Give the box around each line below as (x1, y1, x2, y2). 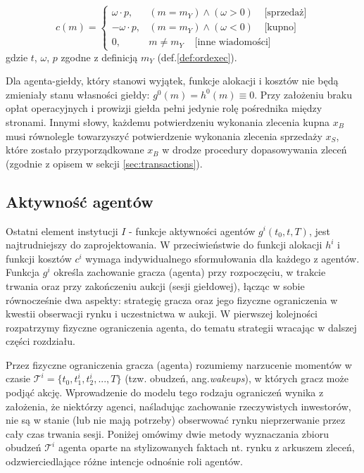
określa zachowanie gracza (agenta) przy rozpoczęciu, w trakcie (54, 265, 326, 279)
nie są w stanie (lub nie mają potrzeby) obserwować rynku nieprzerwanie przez (6, 412, 346, 427)
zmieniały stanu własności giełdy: (6, 87, 150, 101)
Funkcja (6, 265, 40, 279)
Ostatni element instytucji (6, 223, 118, 238)
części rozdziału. (6, 334, 75, 348)
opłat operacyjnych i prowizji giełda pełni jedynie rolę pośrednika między (6, 101, 322, 115)
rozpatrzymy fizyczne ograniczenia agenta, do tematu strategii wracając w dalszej (6, 320, 357, 334)
